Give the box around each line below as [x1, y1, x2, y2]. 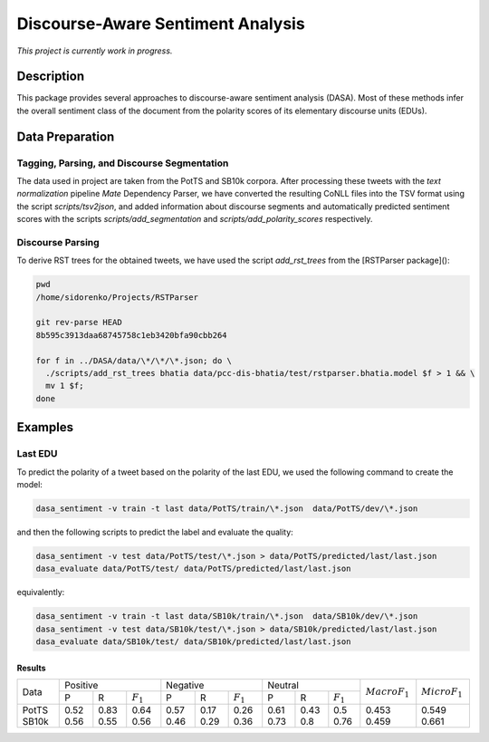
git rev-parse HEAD [35, 317, 122, 328]
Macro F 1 [365, 685, 409, 699]
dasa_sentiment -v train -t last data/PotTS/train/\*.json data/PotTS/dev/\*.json [35, 503, 418, 514]
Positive [64, 679, 99, 692]
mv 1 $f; [45, 381, 84, 391]
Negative [166, 679, 205, 692]
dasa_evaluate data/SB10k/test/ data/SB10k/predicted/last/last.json [35, 637, 351, 647]
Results [16, 662, 46, 673]
